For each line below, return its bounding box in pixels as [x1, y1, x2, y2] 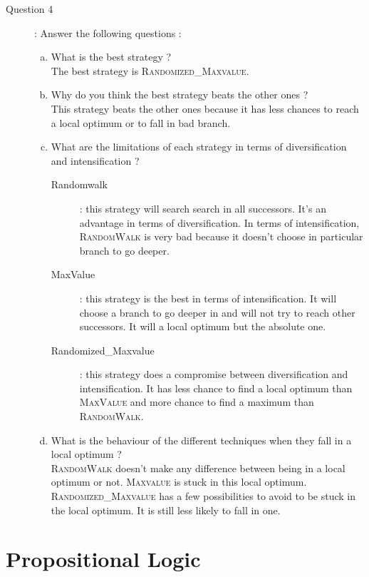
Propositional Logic [6, 544, 201, 573]
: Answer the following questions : [34, 25, 182, 40]
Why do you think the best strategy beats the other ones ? [51, 87, 308, 102]
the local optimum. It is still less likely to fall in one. [51, 502, 281, 517]
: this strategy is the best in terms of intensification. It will [79, 290, 337, 305]
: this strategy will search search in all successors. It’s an [79, 200, 326, 215]
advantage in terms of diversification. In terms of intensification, [79, 215, 360, 230]
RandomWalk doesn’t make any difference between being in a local [51, 460, 345, 475]
